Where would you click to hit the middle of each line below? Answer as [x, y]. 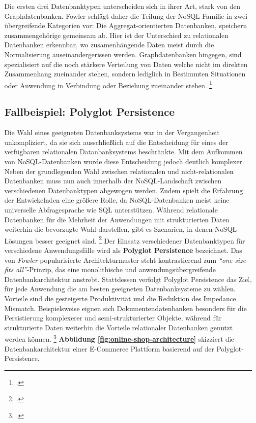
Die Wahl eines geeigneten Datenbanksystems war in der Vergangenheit [112, 132]
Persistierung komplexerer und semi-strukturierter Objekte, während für [113, 318]
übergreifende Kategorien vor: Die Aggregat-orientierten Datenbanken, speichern [126, 25]
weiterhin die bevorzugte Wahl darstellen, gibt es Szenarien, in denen [109, 229]
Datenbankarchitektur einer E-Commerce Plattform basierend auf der [109, 348]
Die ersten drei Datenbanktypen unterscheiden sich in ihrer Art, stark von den [123, 6]
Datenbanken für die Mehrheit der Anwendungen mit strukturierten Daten [117, 219]
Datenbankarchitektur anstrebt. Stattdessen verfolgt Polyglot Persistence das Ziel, [128, 279]
